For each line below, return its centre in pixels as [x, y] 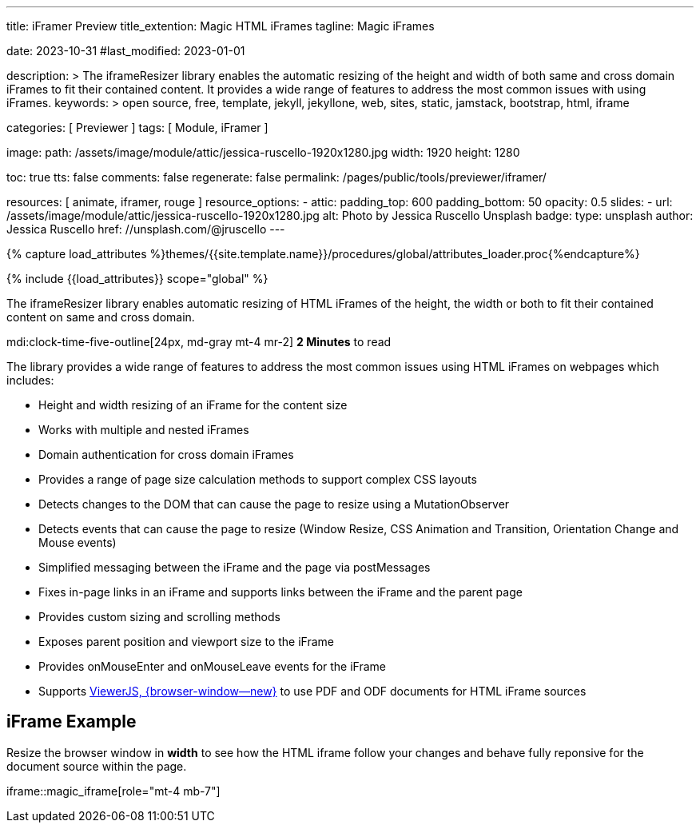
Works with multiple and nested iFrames [144, 430]
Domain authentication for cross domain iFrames [166, 454]
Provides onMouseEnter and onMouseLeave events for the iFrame [213, 666]
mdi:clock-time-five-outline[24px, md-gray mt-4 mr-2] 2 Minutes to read [199, 342]
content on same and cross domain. [101, 317]
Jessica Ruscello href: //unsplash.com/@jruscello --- [146, 229]
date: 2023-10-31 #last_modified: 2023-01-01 [126, 51]
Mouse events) [78, 542]
